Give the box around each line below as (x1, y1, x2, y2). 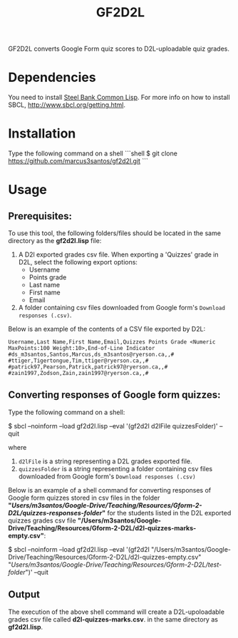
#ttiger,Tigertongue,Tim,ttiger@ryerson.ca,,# (8, 357, 149, 364)
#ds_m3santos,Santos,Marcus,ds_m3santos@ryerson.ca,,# (8, 351, 175, 359)
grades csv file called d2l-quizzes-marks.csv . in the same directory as (8, 614, 218, 624)
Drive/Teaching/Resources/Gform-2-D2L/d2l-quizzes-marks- (8, 523, 197, 532)
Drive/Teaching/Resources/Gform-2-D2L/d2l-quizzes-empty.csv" (8, 552, 202, 561)
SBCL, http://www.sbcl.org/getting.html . (8, 101, 125, 109)
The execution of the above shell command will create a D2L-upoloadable (8, 607, 225, 616)
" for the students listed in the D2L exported (101, 508, 232, 517)
